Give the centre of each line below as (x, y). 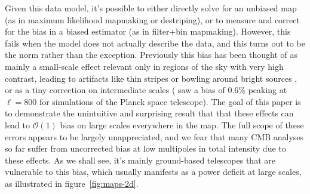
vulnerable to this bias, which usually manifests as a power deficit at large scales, (153, 172)
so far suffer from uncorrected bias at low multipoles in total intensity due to (145, 148)
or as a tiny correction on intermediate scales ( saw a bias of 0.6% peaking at (146, 90)
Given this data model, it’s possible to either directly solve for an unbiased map (151, 8)
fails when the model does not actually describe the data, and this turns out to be (155, 43)
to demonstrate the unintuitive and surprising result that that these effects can (149, 113)
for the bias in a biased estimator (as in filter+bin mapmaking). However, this (148, 31)
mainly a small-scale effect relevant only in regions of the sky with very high (144, 66)
